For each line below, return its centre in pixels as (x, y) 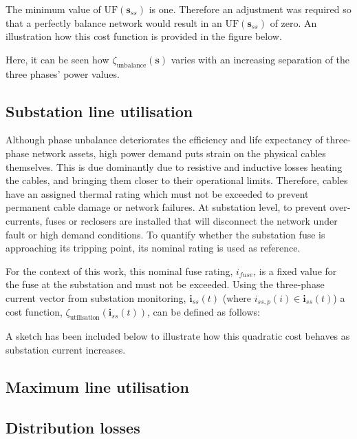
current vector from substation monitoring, (96, 297)
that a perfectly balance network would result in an (114, 22)
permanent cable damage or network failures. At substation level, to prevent (166, 207)
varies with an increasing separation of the (260, 59)
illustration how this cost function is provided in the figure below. (144, 36)
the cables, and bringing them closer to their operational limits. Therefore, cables (177, 180)
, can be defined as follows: (204, 312)
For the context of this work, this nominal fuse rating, (119, 270)
